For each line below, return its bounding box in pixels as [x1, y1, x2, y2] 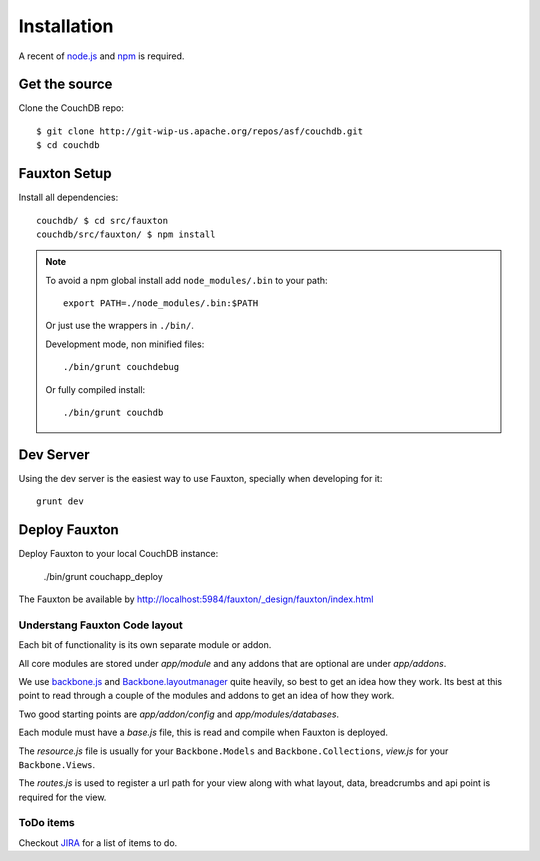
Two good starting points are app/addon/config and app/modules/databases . [18, 708, 340, 720]
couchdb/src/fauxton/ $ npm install [36, 228, 216, 240]
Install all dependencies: [18, 191, 119, 204]
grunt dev [36, 496, 84, 507]
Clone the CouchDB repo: [18, 102, 124, 114]
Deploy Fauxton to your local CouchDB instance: [18, 548, 219, 560]
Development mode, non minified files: [45, 338, 205, 350]
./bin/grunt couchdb [63, 407, 164, 419]
